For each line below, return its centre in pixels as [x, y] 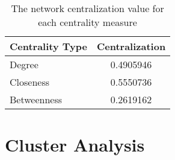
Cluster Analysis [75, 145]
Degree [24, 64]
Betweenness [36, 99]
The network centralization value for [87, 8]
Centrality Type [48, 46]
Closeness [30, 82]
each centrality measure [87, 22]
